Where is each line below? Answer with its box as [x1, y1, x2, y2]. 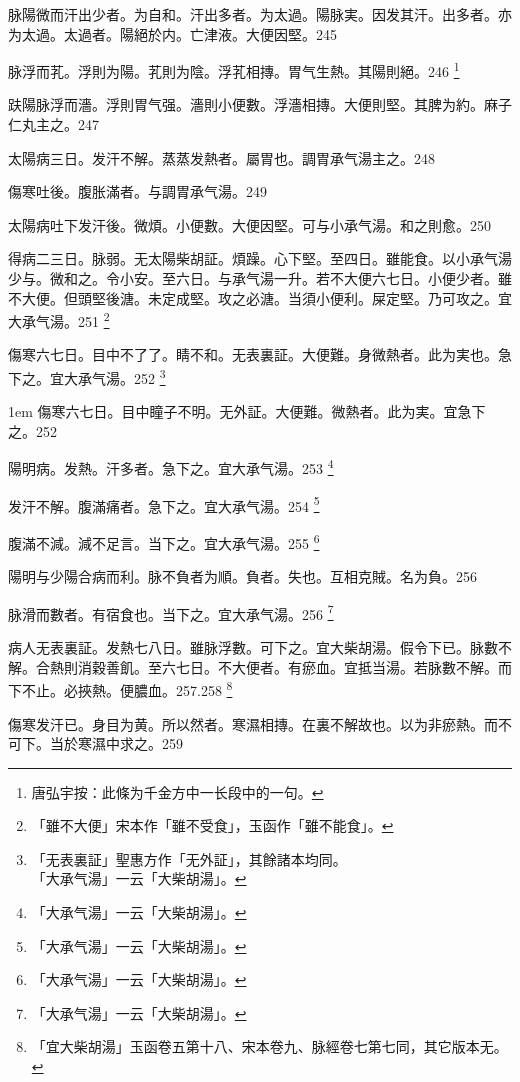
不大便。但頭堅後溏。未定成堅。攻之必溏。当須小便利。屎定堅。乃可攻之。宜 [8, 287, 512, 308]
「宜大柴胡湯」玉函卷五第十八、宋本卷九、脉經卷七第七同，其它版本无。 [31, 1036, 508, 1057]
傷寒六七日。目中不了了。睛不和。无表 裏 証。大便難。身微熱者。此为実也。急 [8, 344, 512, 365]
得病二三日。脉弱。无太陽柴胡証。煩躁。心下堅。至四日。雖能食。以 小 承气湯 [8, 248, 512, 269]
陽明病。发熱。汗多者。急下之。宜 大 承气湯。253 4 [8, 455, 334, 479]
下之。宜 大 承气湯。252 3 [8, 365, 166, 388]
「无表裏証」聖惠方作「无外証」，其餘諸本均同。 [31, 848, 347, 869]
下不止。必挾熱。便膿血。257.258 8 [8, 677, 233, 700]
